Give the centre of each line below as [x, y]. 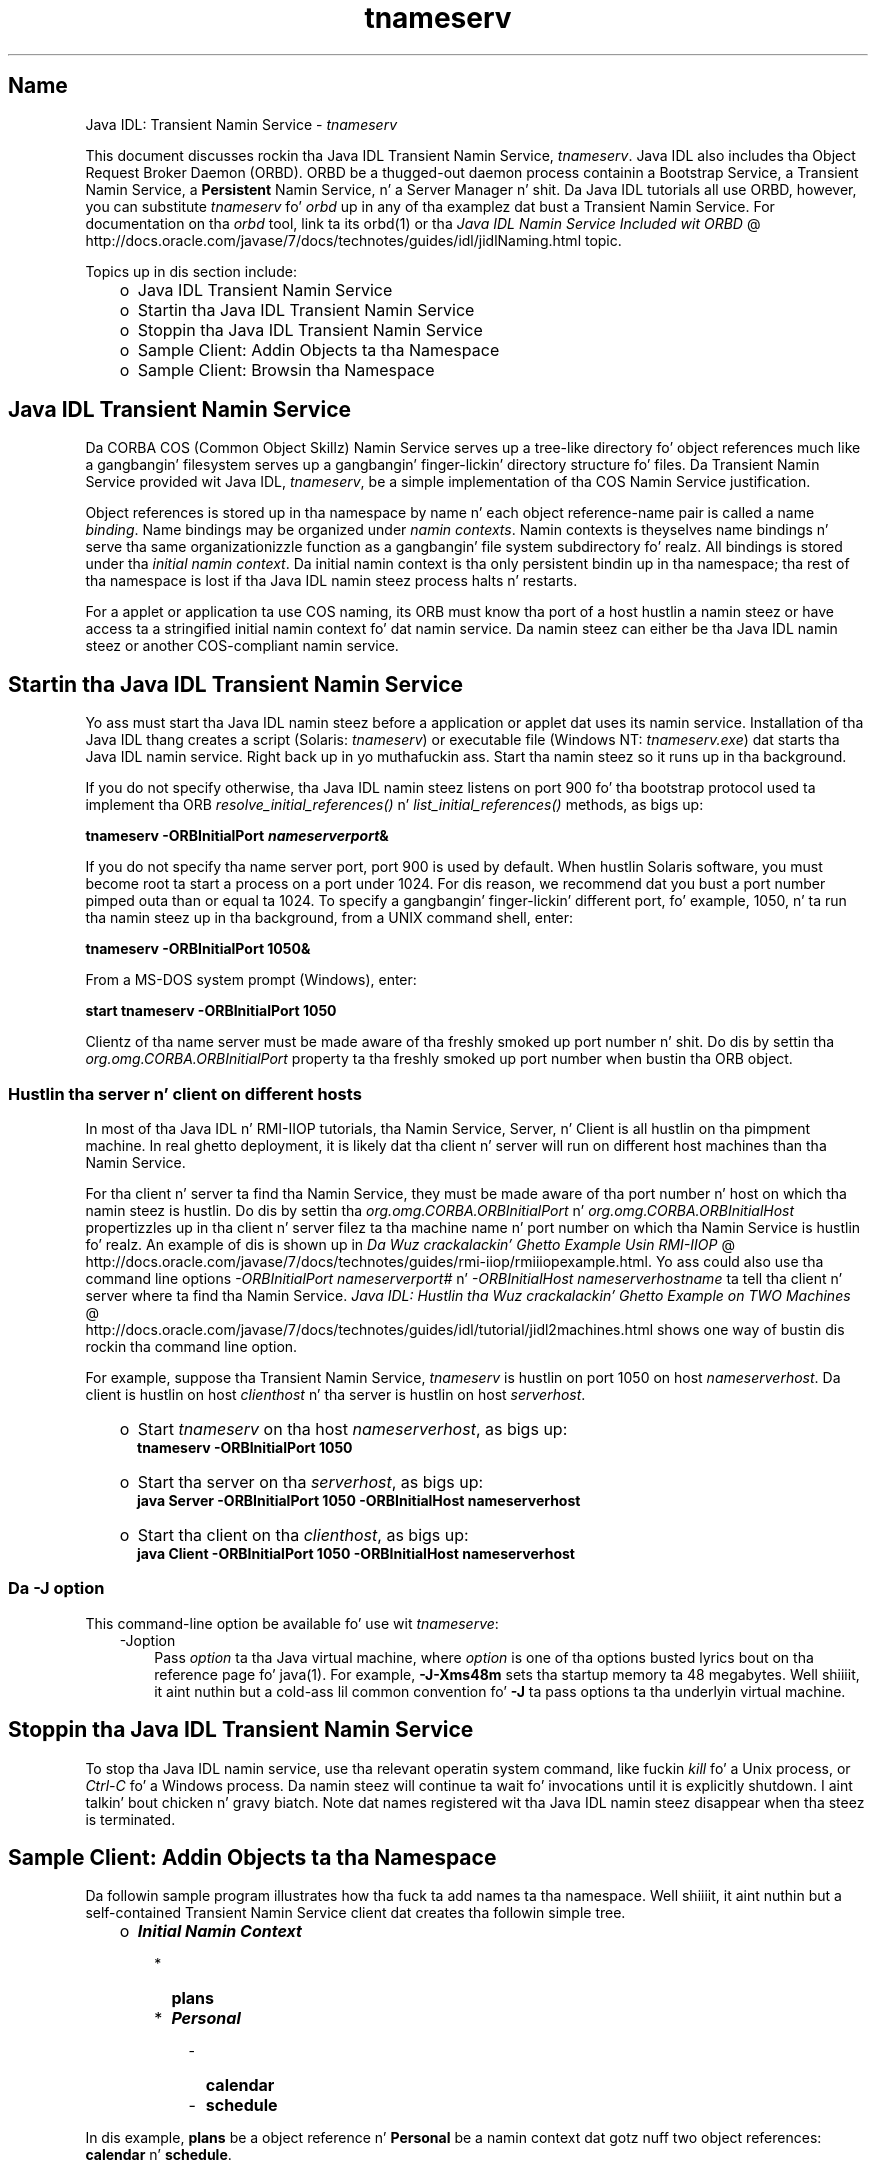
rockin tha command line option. [191, 1347]
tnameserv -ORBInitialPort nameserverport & [237, 836]
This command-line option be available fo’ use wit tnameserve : [292, 1623]
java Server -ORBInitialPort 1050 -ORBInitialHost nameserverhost [359, 1501]
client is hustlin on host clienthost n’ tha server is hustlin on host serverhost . [335, 1395]
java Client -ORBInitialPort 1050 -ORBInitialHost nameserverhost [356, 1554]
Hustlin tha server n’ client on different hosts [185, 1093]
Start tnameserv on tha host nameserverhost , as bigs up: [352, 1429]
